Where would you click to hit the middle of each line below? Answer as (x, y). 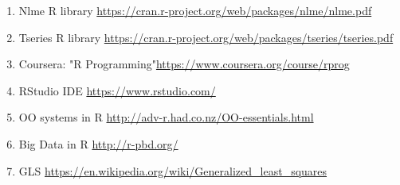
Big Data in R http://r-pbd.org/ (98, 143)
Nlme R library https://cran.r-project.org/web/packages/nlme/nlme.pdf (195, 10)
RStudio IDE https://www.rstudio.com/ (117, 90)
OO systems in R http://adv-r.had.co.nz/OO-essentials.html (166, 117)
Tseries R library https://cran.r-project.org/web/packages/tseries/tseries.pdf (206, 37)
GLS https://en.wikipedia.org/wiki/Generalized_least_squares (173, 170)
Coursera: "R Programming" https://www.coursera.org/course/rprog (184, 64)
